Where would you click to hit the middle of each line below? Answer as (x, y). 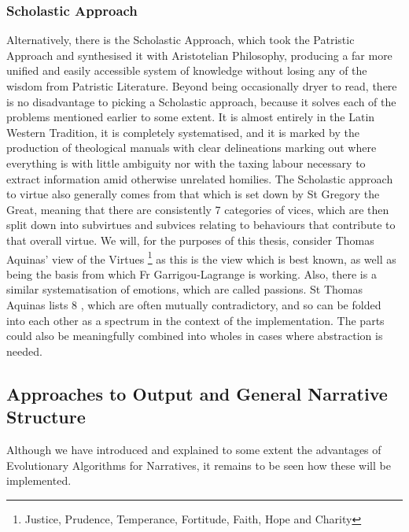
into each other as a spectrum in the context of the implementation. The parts (195, 320)
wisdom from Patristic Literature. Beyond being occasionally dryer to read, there (202, 86)
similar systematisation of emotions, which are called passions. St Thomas (185, 289)
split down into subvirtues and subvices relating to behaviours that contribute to (201, 225)
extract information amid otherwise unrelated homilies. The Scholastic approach (200, 178)
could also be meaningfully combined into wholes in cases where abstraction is (195, 336)
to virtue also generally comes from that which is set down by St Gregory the (193, 194)
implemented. (39, 480)
